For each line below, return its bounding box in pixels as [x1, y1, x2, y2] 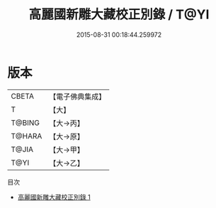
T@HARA [11, 131, 42, 141]
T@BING [11, 118, 40, 128]
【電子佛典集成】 [49, 92, 106, 102]
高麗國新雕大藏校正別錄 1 [17, 192, 91, 201]
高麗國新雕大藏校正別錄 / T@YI [28, 6, 210, 23]
